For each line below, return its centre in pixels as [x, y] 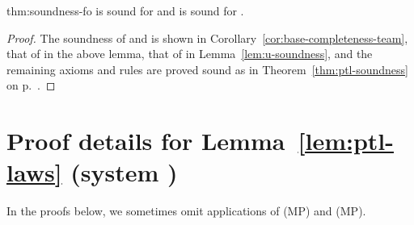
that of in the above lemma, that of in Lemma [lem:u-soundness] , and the [190, 54]
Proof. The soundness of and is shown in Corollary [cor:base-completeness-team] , [207, 37]
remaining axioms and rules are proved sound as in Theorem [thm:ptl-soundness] [207, 69]
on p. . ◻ [31, 85]
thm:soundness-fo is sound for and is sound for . [125, 10]
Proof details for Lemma [146, 141]
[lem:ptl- [346, 141]
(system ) [124, 172]
